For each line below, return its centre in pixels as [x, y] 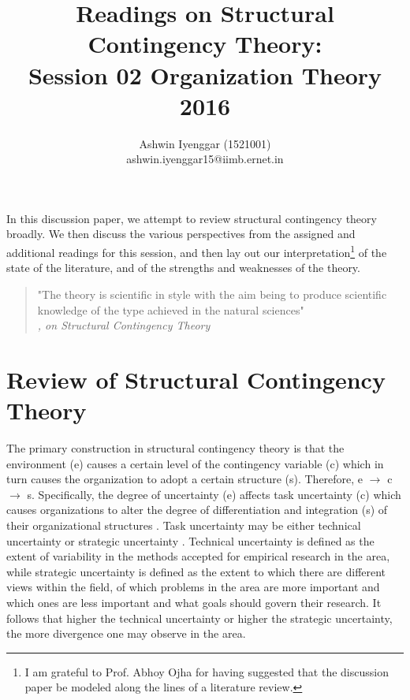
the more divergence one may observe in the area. [126, 633]
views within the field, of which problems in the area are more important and [193, 587]
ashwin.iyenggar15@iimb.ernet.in [205, 159]
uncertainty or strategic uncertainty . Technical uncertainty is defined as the [190, 540]
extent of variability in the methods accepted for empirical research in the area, [198, 556]
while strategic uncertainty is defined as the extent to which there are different [196, 571]
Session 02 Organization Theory [205, 74]
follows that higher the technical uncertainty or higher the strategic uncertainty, [199, 618]
